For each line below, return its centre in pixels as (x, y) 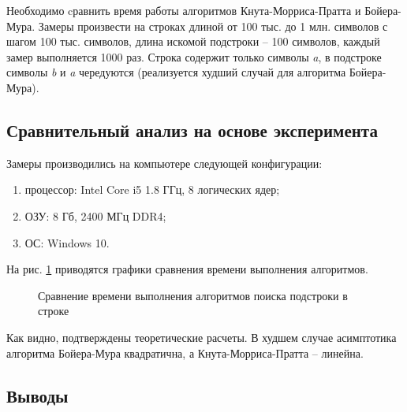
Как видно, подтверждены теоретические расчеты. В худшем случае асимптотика (202, 337)
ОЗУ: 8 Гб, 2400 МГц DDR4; (95, 215)
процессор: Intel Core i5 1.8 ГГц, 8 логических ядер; (152, 189)
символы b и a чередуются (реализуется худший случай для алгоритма (176, 72)
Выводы (37, 395)
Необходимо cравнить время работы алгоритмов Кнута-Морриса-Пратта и (184, 10)
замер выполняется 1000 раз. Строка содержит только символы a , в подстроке (194, 56)
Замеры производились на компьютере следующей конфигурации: (164, 163)
